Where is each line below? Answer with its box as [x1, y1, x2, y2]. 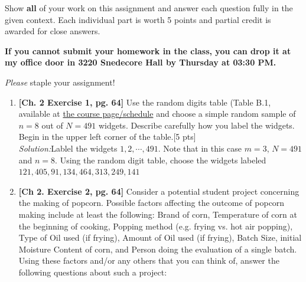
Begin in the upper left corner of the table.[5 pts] [18, 130, 196, 143]
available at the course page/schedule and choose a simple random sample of [18, 107, 296, 120]
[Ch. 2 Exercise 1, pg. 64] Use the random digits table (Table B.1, [18, 96, 271, 108]
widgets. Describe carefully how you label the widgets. [98, 119, 295, 131]
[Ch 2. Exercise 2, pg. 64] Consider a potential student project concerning [18, 185, 300, 197]
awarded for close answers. [5, 25, 100, 37]
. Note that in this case [158, 142, 242, 154]
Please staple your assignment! [5, 76, 115, 88]
